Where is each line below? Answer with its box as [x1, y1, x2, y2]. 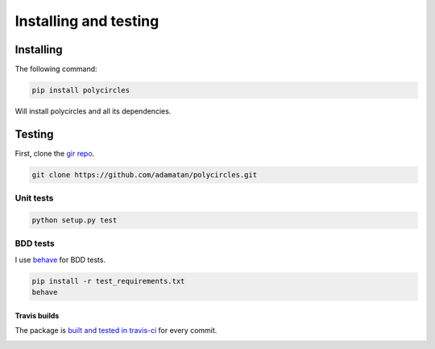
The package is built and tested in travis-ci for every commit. [14, 326, 217, 335]
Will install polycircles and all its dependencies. [14, 106, 172, 116]
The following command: [14, 64, 97, 74]
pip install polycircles [31, 85, 130, 95]
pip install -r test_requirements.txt [31, 276, 185, 285]
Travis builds [14, 310, 60, 320]
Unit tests [14, 193, 54, 204]
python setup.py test [31, 216, 118, 225]
